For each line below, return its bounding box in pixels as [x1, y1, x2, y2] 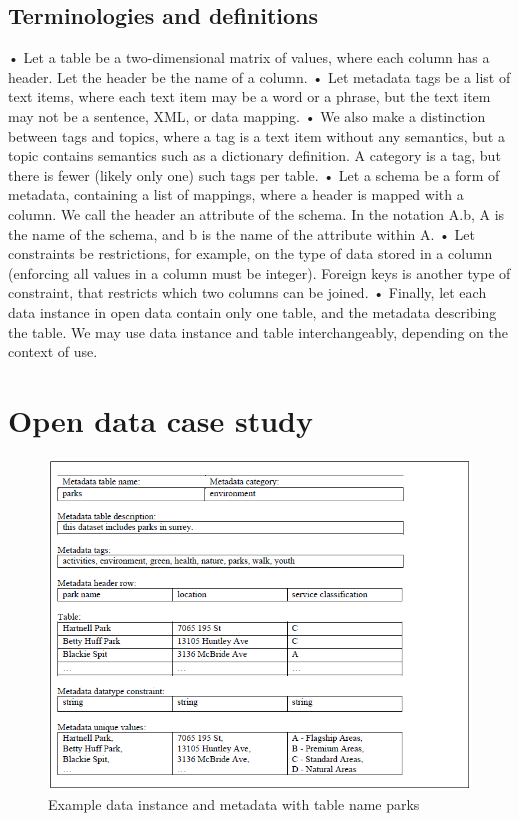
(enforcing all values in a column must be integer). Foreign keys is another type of [8, 262, 511, 283]
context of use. [8, 341, 98, 362]
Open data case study [8, 399, 313, 440]
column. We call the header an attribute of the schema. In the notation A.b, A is [8, 203, 505, 224]
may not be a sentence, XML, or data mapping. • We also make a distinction [8, 105, 486, 126]
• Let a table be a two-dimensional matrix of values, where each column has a [8, 47, 490, 68]
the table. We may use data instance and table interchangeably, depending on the [8, 321, 508, 342]
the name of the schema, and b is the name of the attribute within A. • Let [8, 223, 476, 244]
